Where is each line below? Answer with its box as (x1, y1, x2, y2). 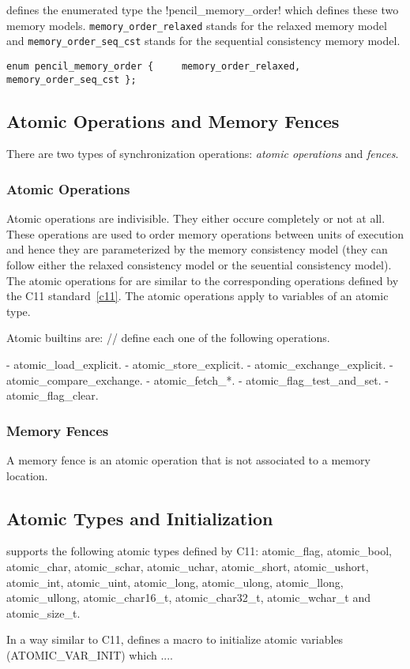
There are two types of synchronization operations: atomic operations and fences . (6, 145, 399, 162)
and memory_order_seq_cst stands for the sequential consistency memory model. (6, 32, 401, 49)
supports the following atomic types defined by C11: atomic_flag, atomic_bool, (6, 543, 392, 559)
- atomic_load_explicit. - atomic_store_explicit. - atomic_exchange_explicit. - (6, 355, 393, 372)
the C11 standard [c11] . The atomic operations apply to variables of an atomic (6, 288, 389, 304)
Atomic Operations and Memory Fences (6, 108, 340, 133)
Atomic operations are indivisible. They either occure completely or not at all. (6, 210, 386, 227)
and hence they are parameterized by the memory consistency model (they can (6, 241, 388, 257)
